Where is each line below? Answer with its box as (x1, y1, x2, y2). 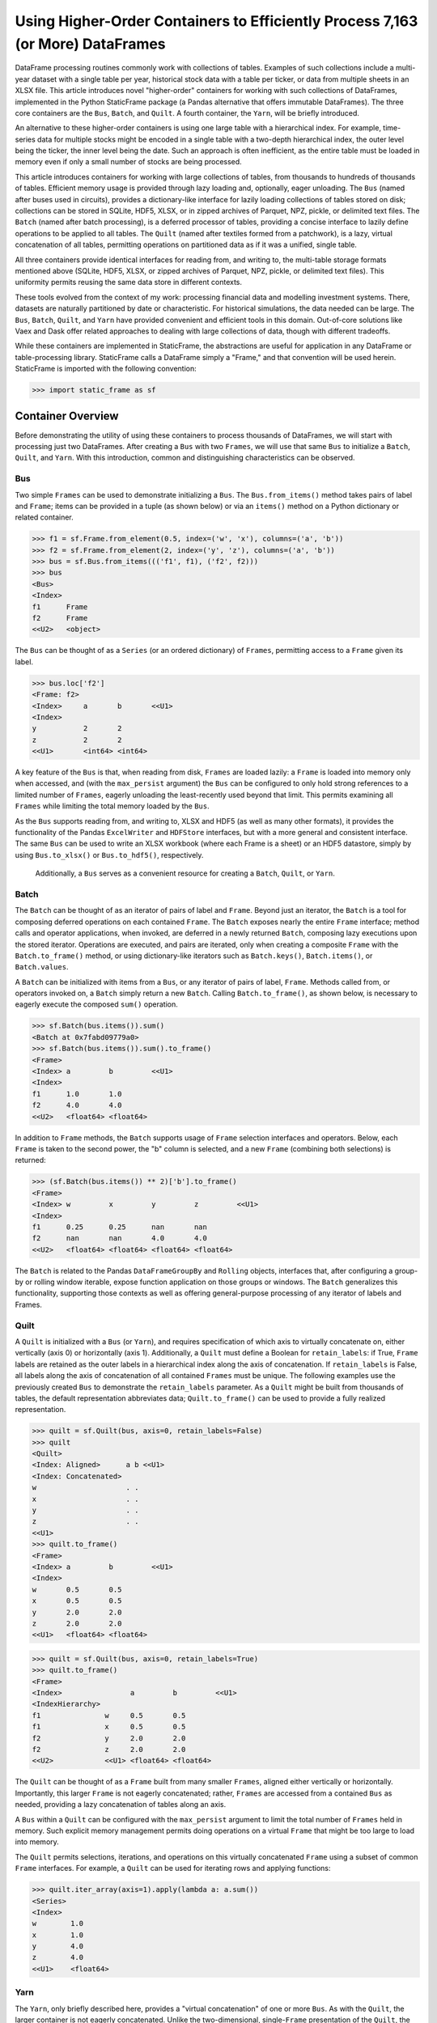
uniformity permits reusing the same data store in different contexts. (15, 278, 243, 287)
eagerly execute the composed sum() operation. (15, 999, 178, 1009)
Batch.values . (15, 962, 69, 972)
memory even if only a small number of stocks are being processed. (15, 157, 242, 167)
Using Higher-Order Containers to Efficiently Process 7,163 (15, 12, 418, 30)
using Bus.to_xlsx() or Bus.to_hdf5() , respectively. (15, 850, 204, 859)
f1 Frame (32, 602, 88, 611)
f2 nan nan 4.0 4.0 (32, 1234, 208, 1243)
